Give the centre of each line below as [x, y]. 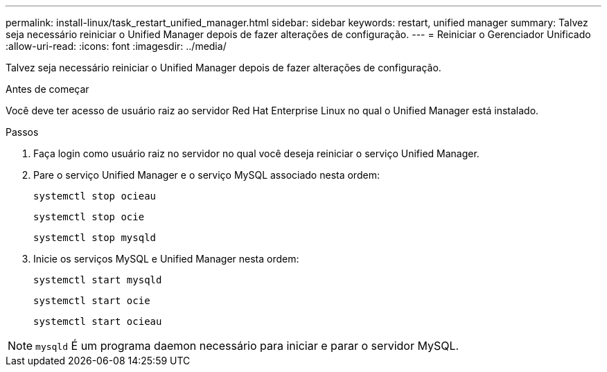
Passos [22, 132]
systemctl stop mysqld [95, 238]
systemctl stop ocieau [95, 196]
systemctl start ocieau [98, 321]
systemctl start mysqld [98, 280]
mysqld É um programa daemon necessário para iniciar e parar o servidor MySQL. [247, 346]
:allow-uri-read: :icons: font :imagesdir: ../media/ [116, 46]
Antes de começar [47, 89]
